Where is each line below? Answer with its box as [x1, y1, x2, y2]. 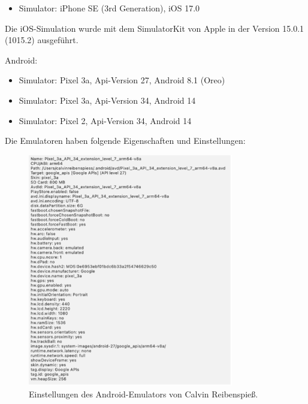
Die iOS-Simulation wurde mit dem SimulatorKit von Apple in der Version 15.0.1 [5, 22, 304, 34]
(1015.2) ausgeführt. [5, 34, 78, 46]
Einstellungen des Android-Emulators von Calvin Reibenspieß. [29, 388, 258, 400]
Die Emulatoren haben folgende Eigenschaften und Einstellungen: [5, 134, 246, 147]
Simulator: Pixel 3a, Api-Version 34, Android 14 [19, 94, 196, 106]
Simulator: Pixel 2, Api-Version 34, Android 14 [19, 114, 192, 126]
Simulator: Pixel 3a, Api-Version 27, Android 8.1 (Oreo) [19, 74, 225, 86]
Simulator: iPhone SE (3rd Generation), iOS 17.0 [19, 2, 200, 14]
